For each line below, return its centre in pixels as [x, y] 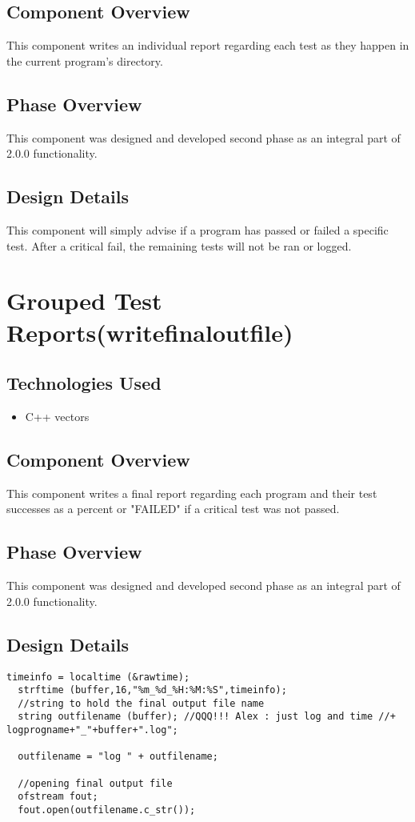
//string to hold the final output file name [141, 703]
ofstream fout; [58, 797]
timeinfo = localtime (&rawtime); [98, 677]
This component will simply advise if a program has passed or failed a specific [198, 229]
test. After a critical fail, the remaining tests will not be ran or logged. [179, 245]
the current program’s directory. [85, 60]
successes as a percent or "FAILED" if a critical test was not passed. [173, 509]
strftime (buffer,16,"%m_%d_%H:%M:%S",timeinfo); [152, 690]
